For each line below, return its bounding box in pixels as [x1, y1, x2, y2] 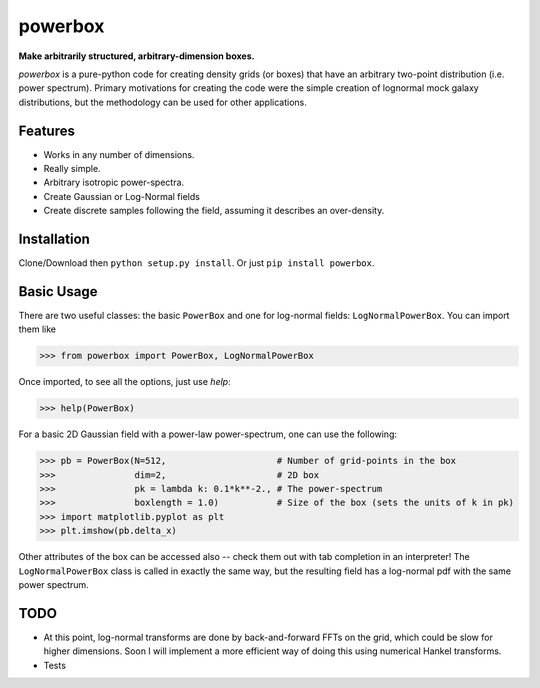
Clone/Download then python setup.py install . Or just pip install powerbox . [18, 257, 375, 269]
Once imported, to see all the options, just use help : [18, 376, 231, 388]
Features [18, 122, 75, 139]
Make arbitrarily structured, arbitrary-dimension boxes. [18, 50, 255, 62]
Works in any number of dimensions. [43, 148, 195, 160]
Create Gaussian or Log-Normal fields [43, 190, 200, 202]
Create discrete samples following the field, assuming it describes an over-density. [43, 205, 385, 217]
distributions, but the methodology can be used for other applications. [18, 96, 307, 108]
